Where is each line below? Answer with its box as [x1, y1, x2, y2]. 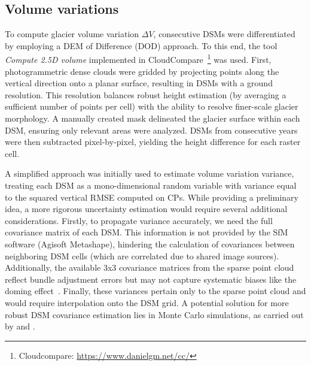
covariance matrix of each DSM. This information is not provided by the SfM [5, 226, 288, 238]
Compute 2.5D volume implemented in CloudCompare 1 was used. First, [5, 52, 272, 66]
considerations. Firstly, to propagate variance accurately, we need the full [5, 214, 273, 226]
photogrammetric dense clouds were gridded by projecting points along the [5, 65, 279, 77]
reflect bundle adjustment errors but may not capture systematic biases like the [5, 273, 297, 285]
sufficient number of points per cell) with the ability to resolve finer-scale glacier [5, 100, 298, 113]
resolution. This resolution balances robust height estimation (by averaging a [5, 88, 286, 101]
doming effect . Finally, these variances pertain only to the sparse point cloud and [5, 285, 306, 297]
